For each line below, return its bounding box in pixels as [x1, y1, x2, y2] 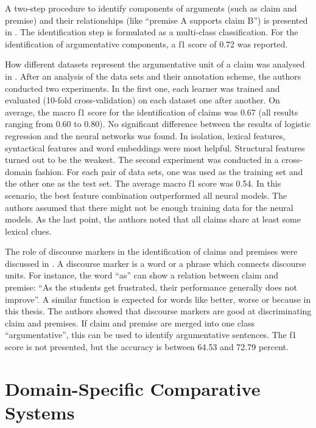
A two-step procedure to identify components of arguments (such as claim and [5, 2, 297, 14]
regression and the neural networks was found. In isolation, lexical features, [5, 129, 286, 142]
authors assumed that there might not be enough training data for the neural [5, 201, 293, 213]
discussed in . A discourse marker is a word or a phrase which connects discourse [5, 257, 306, 269]
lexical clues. [5, 224, 52, 237]
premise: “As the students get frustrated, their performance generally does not [5, 281, 297, 294]
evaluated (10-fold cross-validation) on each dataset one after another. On [5, 94, 280, 106]
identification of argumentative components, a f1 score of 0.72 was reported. [5, 37, 288, 50]
